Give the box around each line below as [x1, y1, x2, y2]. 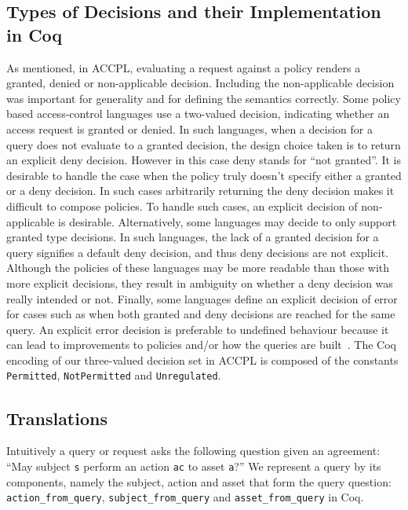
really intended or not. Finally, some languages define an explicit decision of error [6, 290, 398, 306]
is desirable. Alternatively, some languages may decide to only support [58, 213, 397, 229]
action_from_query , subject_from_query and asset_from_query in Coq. [6, 489, 364, 505]
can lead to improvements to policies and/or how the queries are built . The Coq [6, 336, 396, 353]
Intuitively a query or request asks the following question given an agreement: [6, 442, 381, 459]
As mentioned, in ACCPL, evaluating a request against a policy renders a [6, 59, 361, 75]
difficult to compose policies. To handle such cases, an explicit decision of [6, 197, 358, 214]
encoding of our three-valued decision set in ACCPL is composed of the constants [6, 351, 399, 368]
